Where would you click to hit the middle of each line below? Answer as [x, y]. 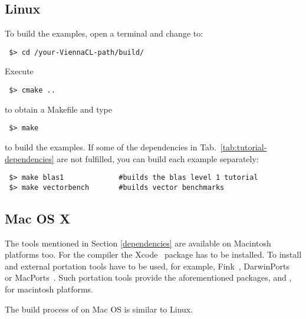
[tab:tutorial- [244, 147]
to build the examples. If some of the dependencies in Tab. [111, 147]
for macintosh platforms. [49, 289]
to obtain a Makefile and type [59, 109]
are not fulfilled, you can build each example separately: [158, 158]
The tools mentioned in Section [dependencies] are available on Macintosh [138, 243]
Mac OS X [38, 218]
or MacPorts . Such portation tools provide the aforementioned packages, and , [148, 277]
